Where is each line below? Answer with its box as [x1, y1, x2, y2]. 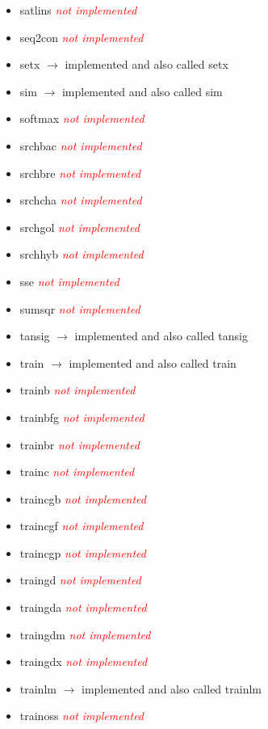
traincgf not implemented [19, 517, 144, 534]
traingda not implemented [19, 599, 147, 616]
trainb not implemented [19, 381, 136, 398]
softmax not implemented [19, 110, 144, 127]
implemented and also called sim [61, 82, 223, 99]
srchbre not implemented [19, 164, 141, 181]
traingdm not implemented [19, 626, 151, 643]
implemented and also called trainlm [82, 680, 262, 697]
